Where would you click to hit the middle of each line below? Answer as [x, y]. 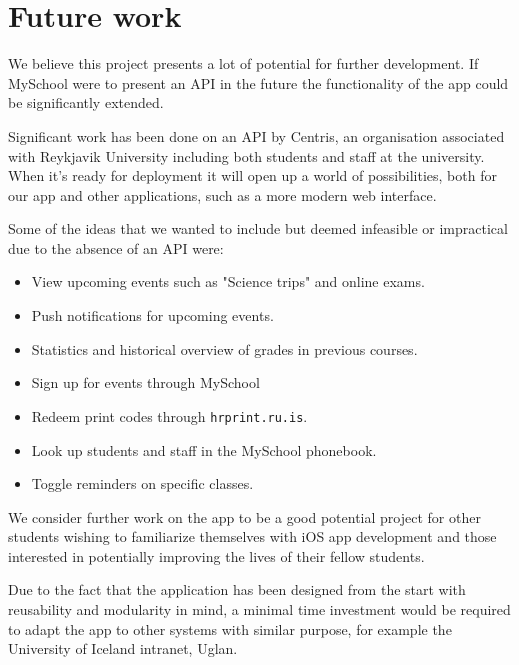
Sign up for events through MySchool [145, 382]
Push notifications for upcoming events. [152, 315]
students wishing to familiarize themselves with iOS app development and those [252, 536]
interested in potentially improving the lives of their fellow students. [216, 555]
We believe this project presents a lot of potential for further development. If [243, 63]
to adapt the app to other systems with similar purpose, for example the [230, 628]
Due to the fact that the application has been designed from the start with [237, 589]
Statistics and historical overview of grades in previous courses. [224, 348]
